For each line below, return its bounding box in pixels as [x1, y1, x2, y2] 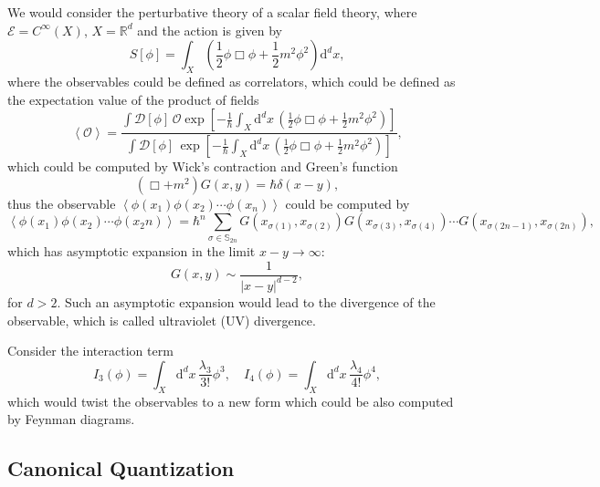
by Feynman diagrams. [7, 409, 135, 429]
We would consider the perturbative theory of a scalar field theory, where [7, 3, 417, 21]
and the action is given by [137, 20, 282, 39]
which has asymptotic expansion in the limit [7, 241, 256, 260]
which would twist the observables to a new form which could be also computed [7, 391, 454, 410]
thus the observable [7, 193, 116, 212]
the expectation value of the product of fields [7, 89, 259, 109]
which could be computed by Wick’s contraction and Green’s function [7, 157, 398, 176]
